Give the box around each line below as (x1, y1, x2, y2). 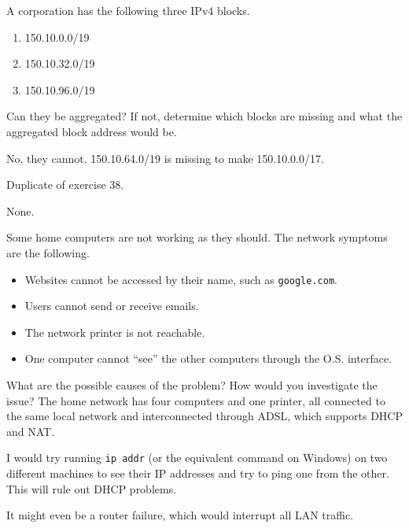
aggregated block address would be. (6, 123, 177, 139)
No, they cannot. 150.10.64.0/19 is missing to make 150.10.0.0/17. (6, 150, 324, 166)
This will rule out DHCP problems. (6, 480, 177, 497)
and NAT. (6, 423, 55, 439)
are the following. (6, 244, 90, 260)
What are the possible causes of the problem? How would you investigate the (6, 376, 378, 393)
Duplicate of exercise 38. (6, 176, 124, 193)
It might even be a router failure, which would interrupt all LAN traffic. (6, 507, 354, 523)
